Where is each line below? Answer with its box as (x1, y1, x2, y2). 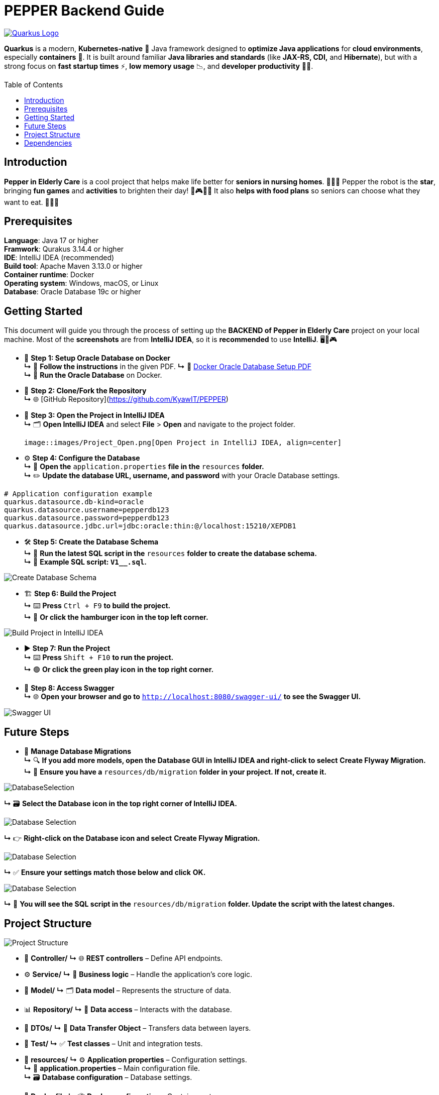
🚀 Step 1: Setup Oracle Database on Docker (24, 354, 170, 363)
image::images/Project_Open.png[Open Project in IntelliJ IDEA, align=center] (24, 439, 342, 447)
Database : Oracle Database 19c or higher (4, 287, 141, 296)
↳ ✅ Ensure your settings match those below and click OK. (4, 868, 206, 877)
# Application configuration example (4, 490, 153, 498)
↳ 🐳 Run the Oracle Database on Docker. (24, 371, 162, 380)
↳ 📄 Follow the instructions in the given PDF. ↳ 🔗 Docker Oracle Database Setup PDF (24, 362, 311, 371)
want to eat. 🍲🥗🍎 (4, 197, 59, 206)
